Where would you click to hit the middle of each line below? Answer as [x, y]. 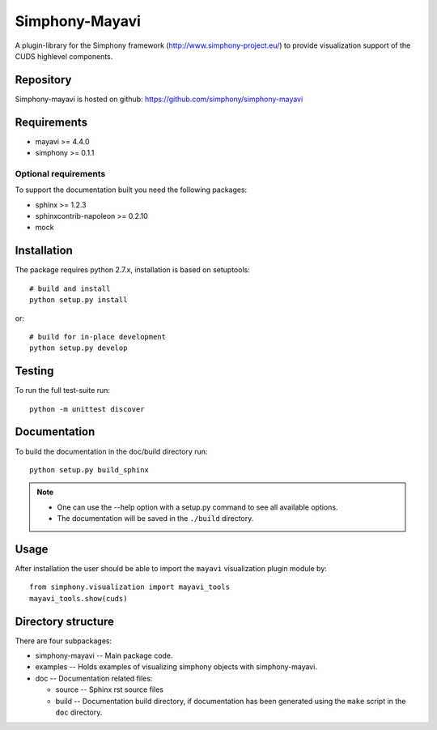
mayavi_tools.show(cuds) [78, 598]
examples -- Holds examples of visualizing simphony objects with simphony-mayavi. [176, 667]
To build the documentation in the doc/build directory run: [111, 451]
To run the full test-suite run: [63, 391]
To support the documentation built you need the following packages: [131, 190]
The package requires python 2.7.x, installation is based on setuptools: [132, 270]
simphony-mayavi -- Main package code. [104, 655]
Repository [43, 80]
